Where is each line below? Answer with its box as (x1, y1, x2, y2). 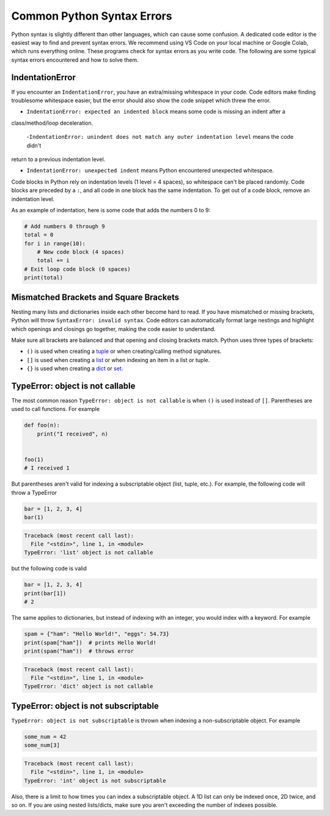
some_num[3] (24, 742, 61, 749)
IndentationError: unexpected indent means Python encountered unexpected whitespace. (26, 167, 274, 174)
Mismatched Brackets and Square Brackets (11, 292, 180, 302)
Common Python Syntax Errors (11, 9, 172, 23)
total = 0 (24, 231, 54, 239)
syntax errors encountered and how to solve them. (11, 56, 139, 64)
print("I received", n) (37, 430, 108, 437)
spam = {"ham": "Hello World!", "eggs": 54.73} (24, 631, 169, 637)
